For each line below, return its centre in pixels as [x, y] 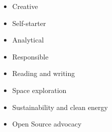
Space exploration [39, 90]
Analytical [28, 40]
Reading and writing [44, 73]
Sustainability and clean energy [60, 107]
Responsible [30, 56]
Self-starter [29, 23]
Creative [25, 6]
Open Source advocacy [47, 124]
